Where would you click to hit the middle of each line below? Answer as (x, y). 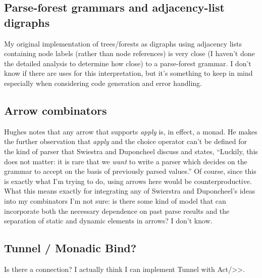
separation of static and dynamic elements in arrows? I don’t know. (108, 221)
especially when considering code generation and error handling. (103, 83)
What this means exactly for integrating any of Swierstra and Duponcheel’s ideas (130, 191)
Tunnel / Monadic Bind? (70, 248)
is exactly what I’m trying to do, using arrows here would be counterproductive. (128, 181)
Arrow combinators (56, 110)
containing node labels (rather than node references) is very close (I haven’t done (129, 53)
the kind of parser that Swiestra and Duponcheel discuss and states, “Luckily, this (131, 151)
